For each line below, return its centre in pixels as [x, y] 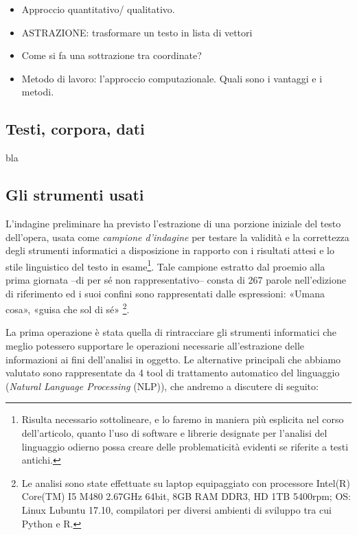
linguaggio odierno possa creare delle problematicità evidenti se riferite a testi [185, 446]
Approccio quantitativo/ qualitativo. [98, 9]
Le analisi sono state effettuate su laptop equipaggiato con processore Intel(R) [186, 482]
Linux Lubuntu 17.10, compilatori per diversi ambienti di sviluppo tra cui [176, 509]
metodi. [38, 92]
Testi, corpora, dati [75, 129]
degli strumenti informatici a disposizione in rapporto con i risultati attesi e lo [170, 250]
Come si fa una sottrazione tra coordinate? [112, 55]
